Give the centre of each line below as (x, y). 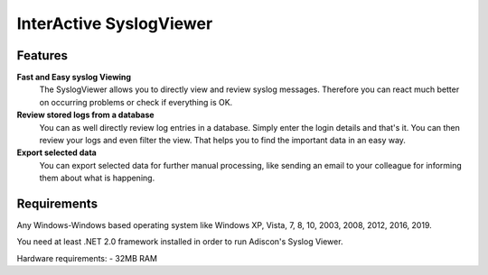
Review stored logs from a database (85, 115)
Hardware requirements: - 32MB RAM (87, 258)
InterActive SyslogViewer (115, 23)
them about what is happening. (97, 178)
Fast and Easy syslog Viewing (74, 78)
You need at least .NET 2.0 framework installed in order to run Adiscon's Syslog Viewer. (180, 242)
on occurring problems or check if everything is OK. (136, 102)
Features (42, 55)
